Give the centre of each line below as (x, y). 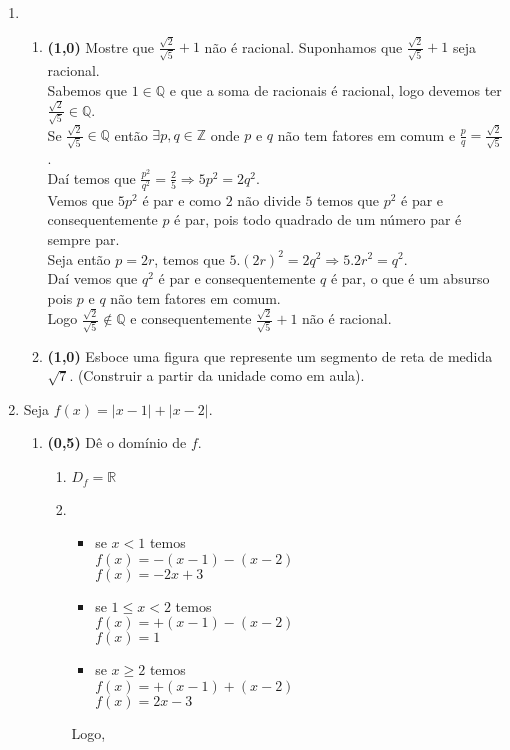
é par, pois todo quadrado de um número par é (318, 219)
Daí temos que (91, 177)
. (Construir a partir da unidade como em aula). (217, 375)
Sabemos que (87, 89)
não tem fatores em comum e (366, 134)
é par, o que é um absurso (410, 278)
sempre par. (83, 238)
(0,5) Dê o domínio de (117, 442)
